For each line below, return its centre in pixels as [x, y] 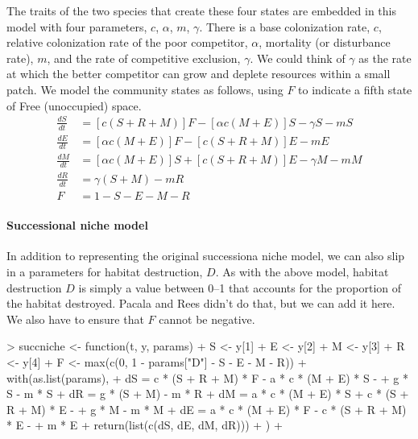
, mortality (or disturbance [325, 42]
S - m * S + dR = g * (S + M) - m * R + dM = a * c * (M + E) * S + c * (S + [208, 393]
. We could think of [298, 58]
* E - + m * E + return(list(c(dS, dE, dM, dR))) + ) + [145, 425]
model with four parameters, [77, 26]
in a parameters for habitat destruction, [105, 272]
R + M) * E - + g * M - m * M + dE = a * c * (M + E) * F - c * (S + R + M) [207, 409]
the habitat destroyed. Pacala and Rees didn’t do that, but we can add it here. [201, 303]
